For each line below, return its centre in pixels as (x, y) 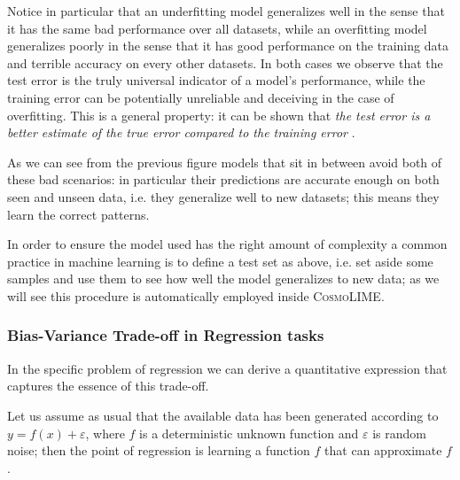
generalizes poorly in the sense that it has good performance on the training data (228, 46)
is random (399, 433)
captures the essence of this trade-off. (108, 386)
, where (105, 433)
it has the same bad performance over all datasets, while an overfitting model (217, 28)
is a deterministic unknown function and (249, 433)
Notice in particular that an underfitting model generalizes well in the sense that (226, 11)
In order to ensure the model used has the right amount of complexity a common (227, 244)
